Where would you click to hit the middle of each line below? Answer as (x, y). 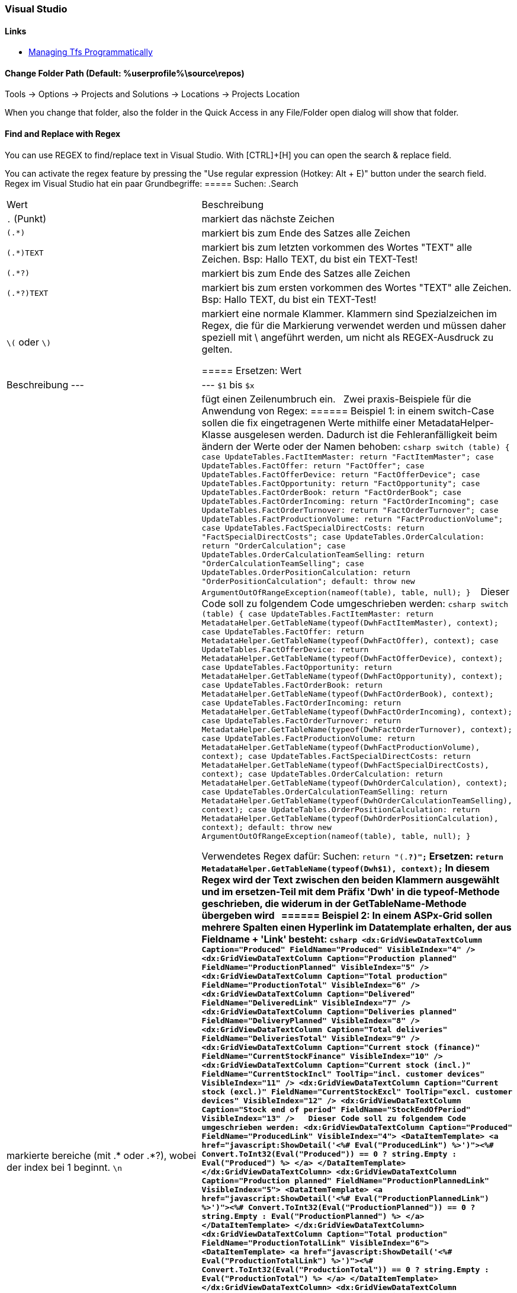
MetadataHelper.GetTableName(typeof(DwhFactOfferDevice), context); (352, 658)
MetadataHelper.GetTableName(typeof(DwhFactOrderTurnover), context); (357, 729)
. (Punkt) (27, 218)
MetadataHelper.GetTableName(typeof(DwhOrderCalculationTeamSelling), (357, 800)
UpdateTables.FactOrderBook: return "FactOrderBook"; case (331, 492)
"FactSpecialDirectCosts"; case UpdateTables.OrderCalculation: (343, 537)
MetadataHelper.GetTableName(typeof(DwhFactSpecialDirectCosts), (345, 765)
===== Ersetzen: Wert (251, 370)
